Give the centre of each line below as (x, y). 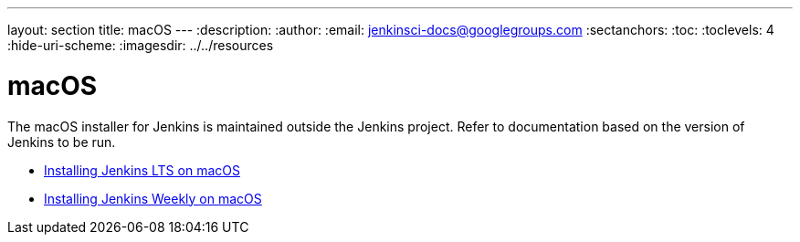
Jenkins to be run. (62, 142)
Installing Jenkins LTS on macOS (142, 170)
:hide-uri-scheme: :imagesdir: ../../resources (141, 45)
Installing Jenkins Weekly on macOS (153, 198)
